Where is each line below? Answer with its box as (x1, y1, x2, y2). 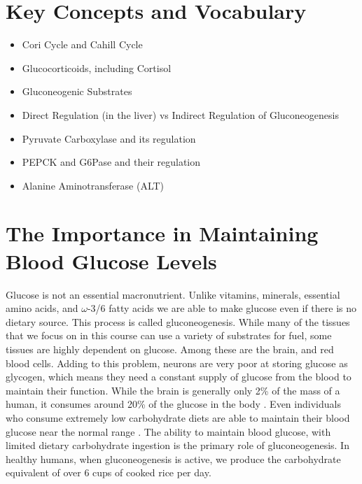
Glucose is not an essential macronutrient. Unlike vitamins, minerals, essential (6, 287, 340, 301)
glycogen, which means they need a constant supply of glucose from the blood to (6, 369, 351, 384)
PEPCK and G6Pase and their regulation (22, 155, 201, 169)
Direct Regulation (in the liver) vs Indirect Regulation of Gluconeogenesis (22, 107, 339, 122)
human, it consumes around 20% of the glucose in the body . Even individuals (6, 397, 341, 411)
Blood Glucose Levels (6, 246, 217, 275)
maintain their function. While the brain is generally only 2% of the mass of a (6, 383, 340, 397)
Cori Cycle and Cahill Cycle (22, 37, 143, 52)
